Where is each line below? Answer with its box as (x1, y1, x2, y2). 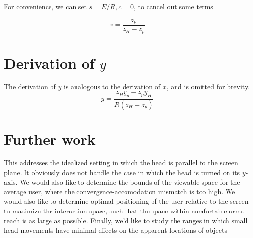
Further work (4, 129, 96, 149)
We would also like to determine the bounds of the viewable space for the (20, 177, 240, 187)
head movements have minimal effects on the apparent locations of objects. (4, 225, 229, 235)
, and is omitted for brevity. (166, 81, 250, 91)
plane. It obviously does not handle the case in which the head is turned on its (4, 167, 240, 177)
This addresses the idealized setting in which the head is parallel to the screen (4, 158, 238, 168)
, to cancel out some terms (133, 1, 213, 11)
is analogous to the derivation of (64, 81, 161, 91)
